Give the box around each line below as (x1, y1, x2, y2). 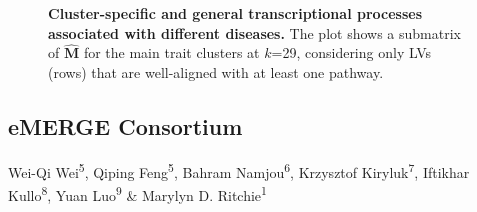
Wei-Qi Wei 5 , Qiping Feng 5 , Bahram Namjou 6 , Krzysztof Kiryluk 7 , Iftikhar (8, 158, 470, 182)
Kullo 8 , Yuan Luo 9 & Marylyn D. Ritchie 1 (8, 182, 267, 205)
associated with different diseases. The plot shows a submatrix (48, 22, 461, 43)
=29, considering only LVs (271, 42, 431, 63)
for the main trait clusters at (83, 42, 260, 63)
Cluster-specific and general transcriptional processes (48, 3, 423, 23)
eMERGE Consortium (8, 110, 243, 141)
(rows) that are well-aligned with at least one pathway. (48, 62, 384, 82)
